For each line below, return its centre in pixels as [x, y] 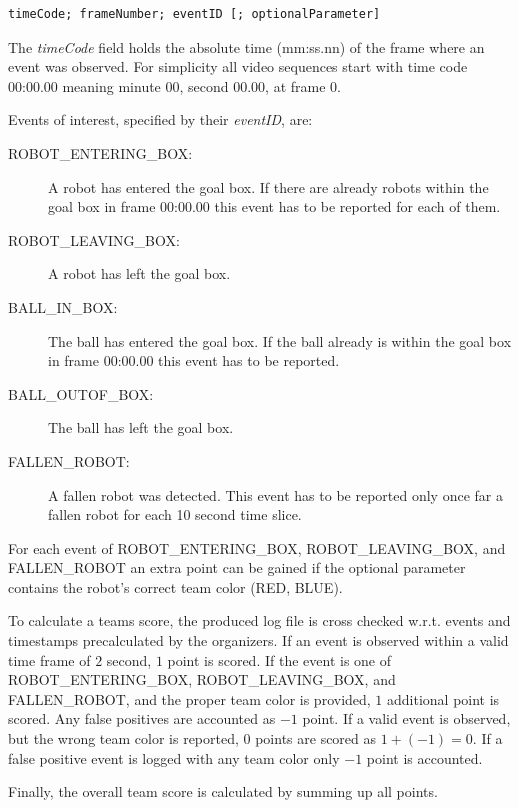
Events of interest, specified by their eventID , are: [160, 119]
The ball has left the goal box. [141, 427]
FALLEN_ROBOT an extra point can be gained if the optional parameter [237, 567]
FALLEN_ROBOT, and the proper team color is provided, [189, 698]
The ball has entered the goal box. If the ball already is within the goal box [280, 340]
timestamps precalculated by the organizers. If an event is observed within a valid [258, 640]
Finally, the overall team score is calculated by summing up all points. [223, 791]
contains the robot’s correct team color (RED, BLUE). [175, 586]
